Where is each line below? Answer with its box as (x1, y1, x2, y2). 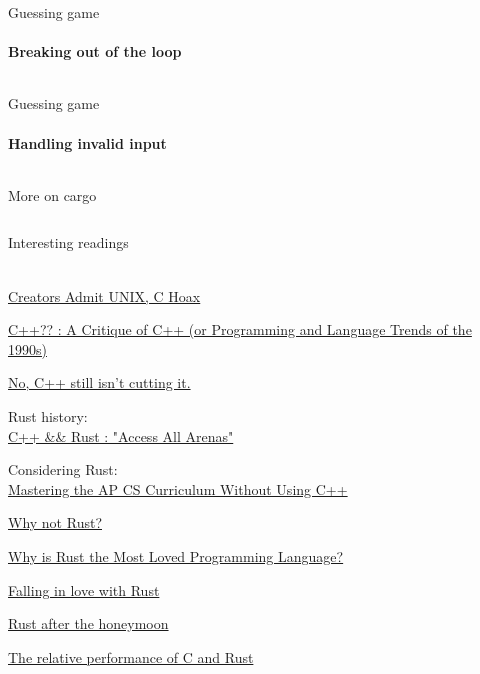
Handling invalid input (8, 132, 167, 153)
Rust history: (8, 405, 88, 426)
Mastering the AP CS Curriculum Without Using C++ (8, 478, 348, 499)
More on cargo (8, 184, 97, 205)
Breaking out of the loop (8, 41, 182, 62)
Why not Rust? (8, 512, 102, 533)
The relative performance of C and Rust (8, 646, 254, 667)
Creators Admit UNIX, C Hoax (8, 285, 201, 306)
